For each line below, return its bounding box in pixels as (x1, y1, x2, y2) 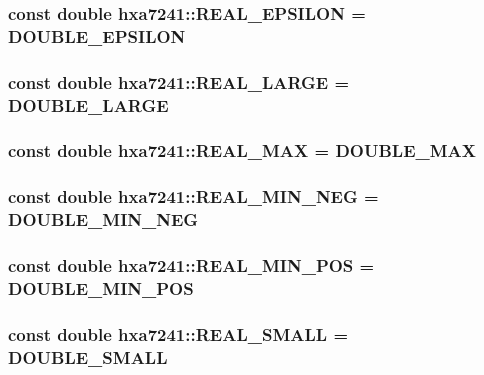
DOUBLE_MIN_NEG (8, 207, 199, 232)
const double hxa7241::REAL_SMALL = (8, 321, 349, 346)
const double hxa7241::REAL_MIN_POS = (8, 253, 375, 278)
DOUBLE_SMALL (8, 344, 168, 369)
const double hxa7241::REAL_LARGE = (8, 69, 350, 94)
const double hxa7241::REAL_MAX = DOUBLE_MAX (8, 138, 477, 163)
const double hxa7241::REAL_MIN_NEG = (8, 184, 379, 209)
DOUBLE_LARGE (8, 92, 169, 117)
